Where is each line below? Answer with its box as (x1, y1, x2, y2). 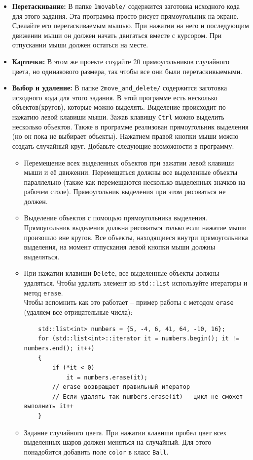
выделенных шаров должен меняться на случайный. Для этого (24, 437, 212, 447)
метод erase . (24, 287, 63, 297)
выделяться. (24, 251, 60, 261)
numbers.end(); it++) (24, 344, 95, 352)
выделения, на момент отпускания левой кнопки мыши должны (24, 242, 216, 252)
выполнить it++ (24, 403, 73, 410)
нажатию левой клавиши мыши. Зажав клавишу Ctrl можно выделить (12, 112, 224, 122)
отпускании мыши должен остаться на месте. (12, 40, 148, 50)
